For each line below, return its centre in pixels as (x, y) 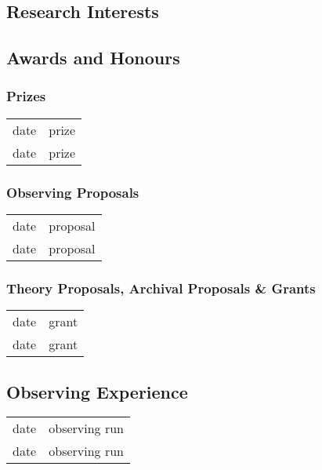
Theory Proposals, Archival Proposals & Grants (161, 288)
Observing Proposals (73, 192)
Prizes (26, 96)
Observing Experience (97, 391)
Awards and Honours (93, 58)
